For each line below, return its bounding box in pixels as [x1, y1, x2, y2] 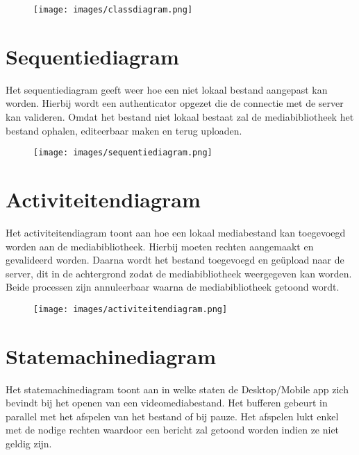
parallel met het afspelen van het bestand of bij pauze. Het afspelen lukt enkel [6, 409, 339, 423]
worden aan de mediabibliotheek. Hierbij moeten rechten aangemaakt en [6, 239, 314, 253]
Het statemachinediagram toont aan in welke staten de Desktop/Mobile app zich [6, 381, 349, 396]
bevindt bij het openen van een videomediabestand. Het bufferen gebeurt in [6, 395, 328, 410]
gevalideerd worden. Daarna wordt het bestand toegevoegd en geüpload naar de [6, 252, 344, 267]
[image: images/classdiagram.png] [33, 5, 193, 15]
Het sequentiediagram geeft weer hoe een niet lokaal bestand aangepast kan [6, 82, 328, 96]
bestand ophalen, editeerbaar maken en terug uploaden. [6, 123, 242, 137]
